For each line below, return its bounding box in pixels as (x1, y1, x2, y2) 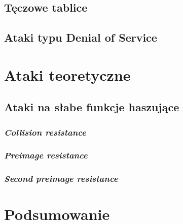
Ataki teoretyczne (4, 64, 131, 85)
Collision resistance (4, 125, 86, 138)
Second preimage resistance (4, 172, 118, 185)
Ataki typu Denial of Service (4, 29, 157, 45)
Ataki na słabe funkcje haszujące (4, 99, 179, 115)
